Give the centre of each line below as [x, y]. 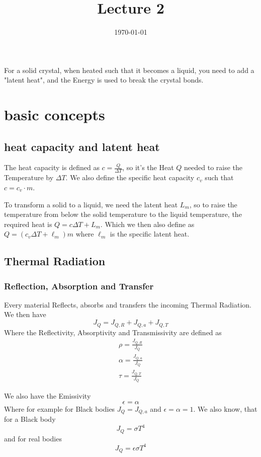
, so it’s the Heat [148, 167]
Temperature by [29, 177]
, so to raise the [213, 204]
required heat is [28, 224]
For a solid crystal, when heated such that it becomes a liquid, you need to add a [129, 70]
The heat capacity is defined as [52, 167]
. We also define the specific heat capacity [130, 177]
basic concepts [55, 115]
